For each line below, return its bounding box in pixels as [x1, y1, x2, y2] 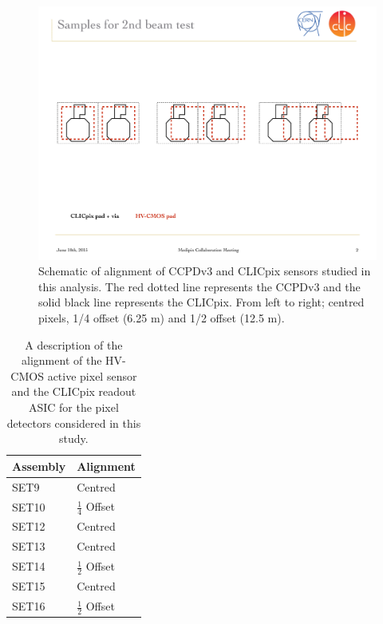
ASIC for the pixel [28, 398, 119, 415]
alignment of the [22, 352, 102, 369]
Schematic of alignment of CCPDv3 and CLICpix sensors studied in [38, 263, 371, 279]
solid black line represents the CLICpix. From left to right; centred [38, 294, 365, 310]
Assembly [12, 457, 66, 474]
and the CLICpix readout [11, 383, 136, 400]
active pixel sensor [47, 367, 137, 384]
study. [59, 430, 89, 447]
